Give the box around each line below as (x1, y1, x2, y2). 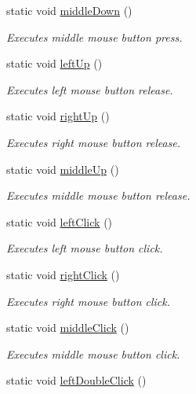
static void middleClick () (6, 319, 129, 336)
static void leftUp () (6, 55, 103, 72)
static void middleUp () (6, 160, 119, 177)
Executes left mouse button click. (6, 240, 163, 256)
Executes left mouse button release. (6, 81, 173, 98)
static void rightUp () (6, 108, 110, 124)
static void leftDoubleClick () (6, 372, 147, 388)
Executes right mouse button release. (6, 134, 181, 150)
